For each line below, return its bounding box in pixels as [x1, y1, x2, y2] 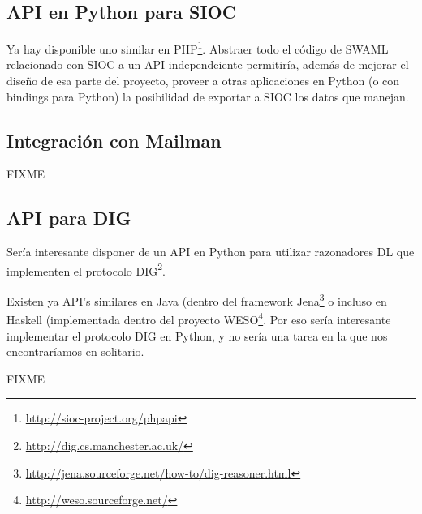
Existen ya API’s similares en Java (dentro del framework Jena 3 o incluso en [6, 290, 387, 309]
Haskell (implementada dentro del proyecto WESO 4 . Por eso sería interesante [6, 309, 391, 328]
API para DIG [6, 205, 131, 230]
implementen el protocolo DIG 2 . [6, 259, 166, 279]
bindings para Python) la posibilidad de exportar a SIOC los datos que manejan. [6, 88, 409, 105]
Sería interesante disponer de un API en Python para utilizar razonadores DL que [6, 243, 415, 260]
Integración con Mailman [6, 127, 222, 152]
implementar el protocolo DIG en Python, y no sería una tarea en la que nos [6, 327, 388, 344]
